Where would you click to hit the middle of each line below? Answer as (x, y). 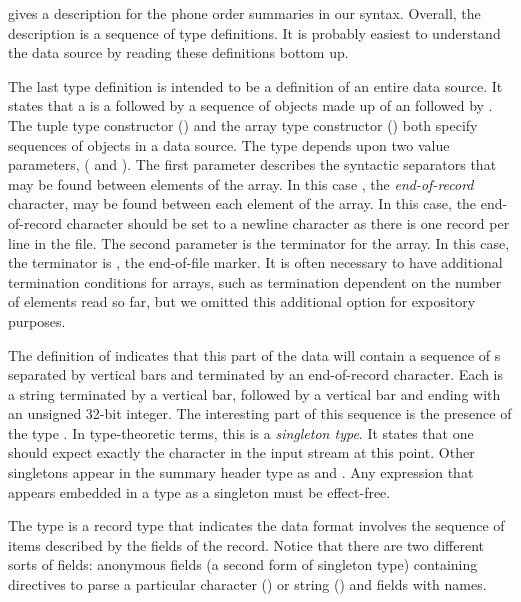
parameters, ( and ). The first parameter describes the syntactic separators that (252, 164)
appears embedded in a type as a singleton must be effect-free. (199, 491)
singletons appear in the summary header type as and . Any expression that (241, 472)
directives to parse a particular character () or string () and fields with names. (247, 584)
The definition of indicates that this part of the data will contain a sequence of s (254, 354)
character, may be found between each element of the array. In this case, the (242, 203)
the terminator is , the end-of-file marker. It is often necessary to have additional (255, 262)
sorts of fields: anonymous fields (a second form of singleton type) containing (243, 564)
